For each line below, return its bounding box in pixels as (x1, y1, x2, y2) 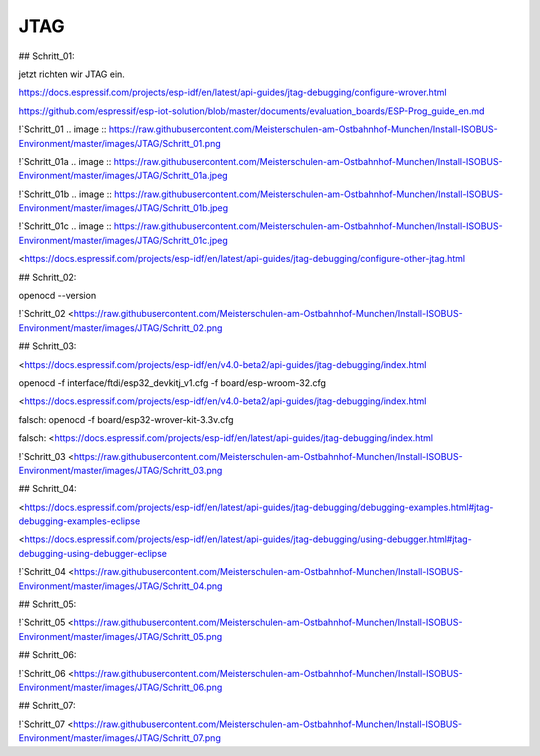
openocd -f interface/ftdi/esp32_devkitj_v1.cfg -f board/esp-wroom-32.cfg (18, 376, 327, 389)
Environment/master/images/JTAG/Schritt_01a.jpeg (18, 170, 229, 182)
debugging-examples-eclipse (18, 515, 141, 527)
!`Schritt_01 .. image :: (18, 123, 107, 135)
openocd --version (18, 290, 97, 302)
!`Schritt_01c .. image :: (18, 220, 112, 232)
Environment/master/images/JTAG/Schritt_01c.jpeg (18, 234, 229, 246)
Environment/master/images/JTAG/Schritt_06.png (18, 681, 223, 693)
